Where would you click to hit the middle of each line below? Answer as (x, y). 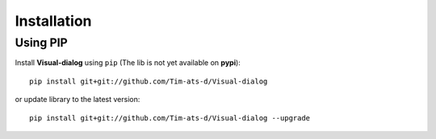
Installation (53, 21)
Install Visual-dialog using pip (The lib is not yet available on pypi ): (128, 63)
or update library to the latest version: (78, 100)
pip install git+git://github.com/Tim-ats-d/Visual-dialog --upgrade (170, 118)
